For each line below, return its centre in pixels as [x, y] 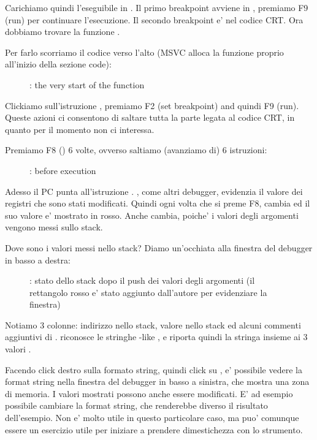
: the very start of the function [87, 84]
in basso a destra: [38, 260]
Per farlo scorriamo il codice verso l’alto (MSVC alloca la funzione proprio [144, 52]
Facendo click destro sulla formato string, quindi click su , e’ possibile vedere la [154, 369]
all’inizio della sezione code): [58, 64]
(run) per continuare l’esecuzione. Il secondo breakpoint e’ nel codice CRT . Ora [154, 19]
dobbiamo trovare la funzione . [63, 32]
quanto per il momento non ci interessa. [80, 129]
